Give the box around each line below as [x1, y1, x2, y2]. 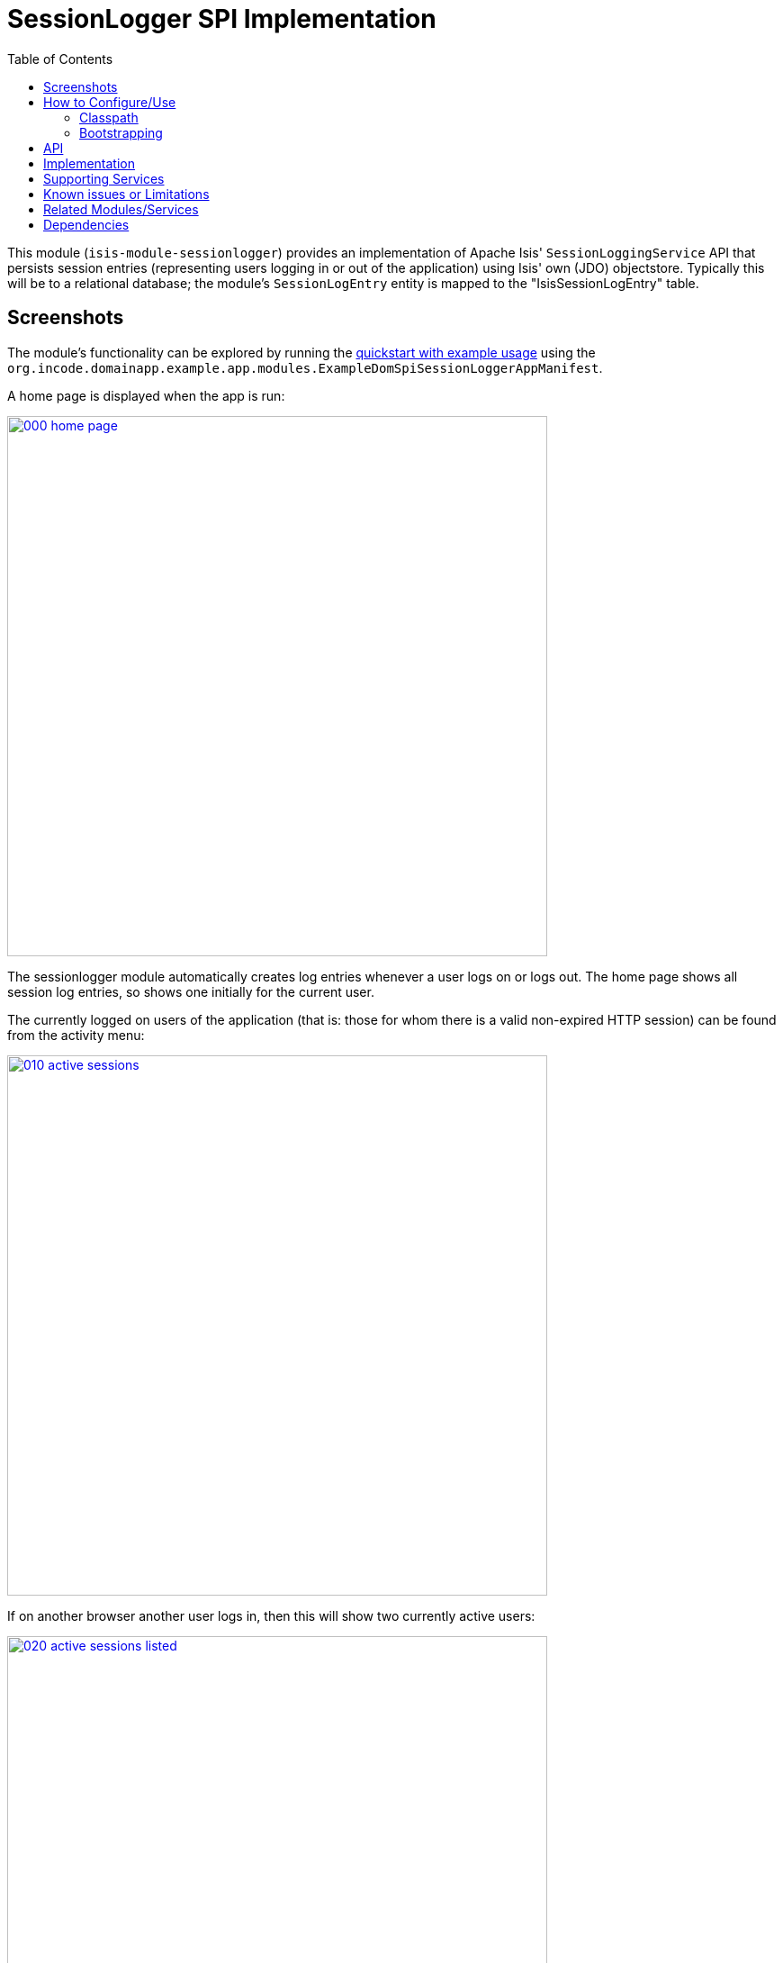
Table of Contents [7, 50, 113, 67]
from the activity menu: [7, 1027, 145, 1043]
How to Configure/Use [43, 94, 176, 110]
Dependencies [43, 216, 130, 232]
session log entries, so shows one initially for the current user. [7, 983, 374, 1000]
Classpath [79, 109, 139, 125]
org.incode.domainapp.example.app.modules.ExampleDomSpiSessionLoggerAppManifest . [7, 359, 603, 375]
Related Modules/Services [43, 201, 199, 217]
